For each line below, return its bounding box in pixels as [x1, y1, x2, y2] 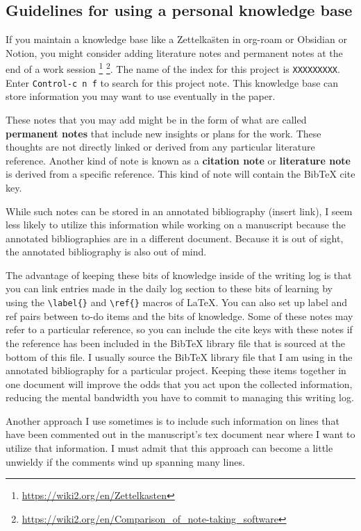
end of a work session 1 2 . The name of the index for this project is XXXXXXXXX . [6, 60, 340, 76]
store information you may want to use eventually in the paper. [6, 89, 276, 103]
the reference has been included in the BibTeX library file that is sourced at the [6, 335, 346, 350]
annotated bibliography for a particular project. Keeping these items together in [6, 363, 346, 378]
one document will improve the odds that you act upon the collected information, [6, 376, 353, 391]
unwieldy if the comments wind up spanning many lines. [6, 454, 245, 469]
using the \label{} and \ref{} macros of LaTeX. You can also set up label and [6, 295, 347, 310]
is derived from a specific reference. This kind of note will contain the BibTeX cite [6, 167, 355, 181]
